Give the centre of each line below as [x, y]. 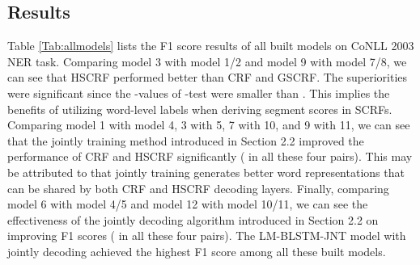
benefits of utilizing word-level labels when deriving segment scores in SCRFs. [200, 109]
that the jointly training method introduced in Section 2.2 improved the [186, 140]
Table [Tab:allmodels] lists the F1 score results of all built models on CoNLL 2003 [211, 46]
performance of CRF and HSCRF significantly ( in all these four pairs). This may [210, 156]
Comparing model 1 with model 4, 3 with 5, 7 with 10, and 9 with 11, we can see [209, 125]
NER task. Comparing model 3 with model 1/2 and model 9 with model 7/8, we [207, 61]
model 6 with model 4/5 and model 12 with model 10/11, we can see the [188, 204]
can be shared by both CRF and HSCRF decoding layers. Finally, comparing [198, 188]
